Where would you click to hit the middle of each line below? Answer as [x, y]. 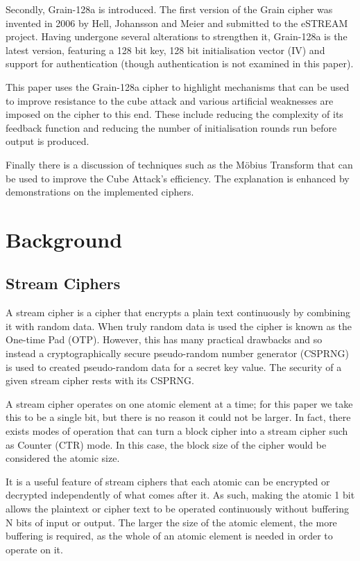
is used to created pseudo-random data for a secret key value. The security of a [174, 366]
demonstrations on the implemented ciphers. [100, 192]
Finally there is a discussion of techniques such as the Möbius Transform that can [179, 164]
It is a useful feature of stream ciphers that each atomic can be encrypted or [168, 481]
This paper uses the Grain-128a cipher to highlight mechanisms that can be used [178, 86]
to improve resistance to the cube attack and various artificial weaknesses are [170, 100]
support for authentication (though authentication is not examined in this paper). [180, 63]
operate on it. [34, 549]
